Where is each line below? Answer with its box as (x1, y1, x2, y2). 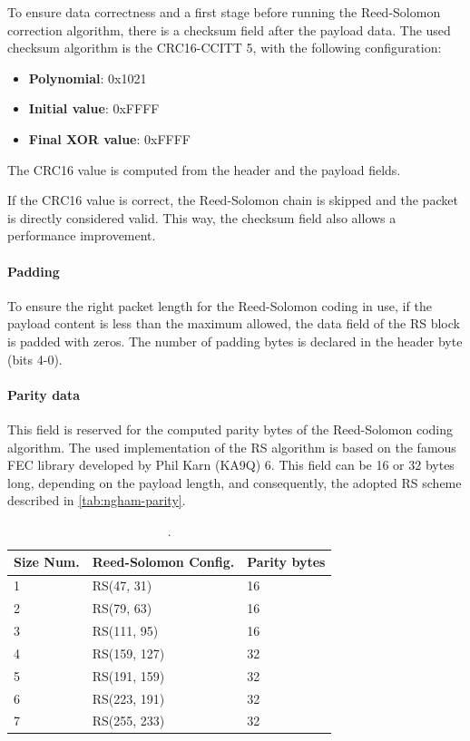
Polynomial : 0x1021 (28, 68, 147, 87)
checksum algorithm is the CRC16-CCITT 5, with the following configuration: (7, 38, 442, 57)
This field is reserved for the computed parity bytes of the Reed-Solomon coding (7, 419, 454, 438)
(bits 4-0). (7, 349, 63, 368)
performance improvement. (7, 226, 156, 245)
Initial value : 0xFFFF (28, 99, 160, 118)
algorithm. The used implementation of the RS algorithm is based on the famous (7, 437, 456, 456)
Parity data (7, 385, 81, 404)
